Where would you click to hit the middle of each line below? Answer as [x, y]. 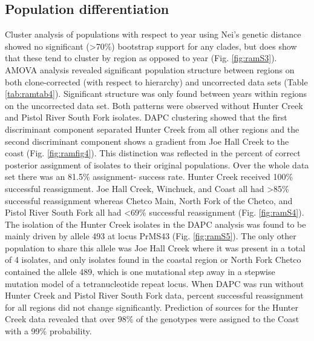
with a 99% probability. [48, 331]
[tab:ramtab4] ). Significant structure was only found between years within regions [156, 94]
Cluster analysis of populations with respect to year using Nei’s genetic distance [153, 34]
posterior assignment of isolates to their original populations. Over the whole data [157, 164]
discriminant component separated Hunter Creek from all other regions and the [152, 129]
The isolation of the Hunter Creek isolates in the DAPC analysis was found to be [155, 224]
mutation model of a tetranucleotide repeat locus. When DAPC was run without [155, 283]
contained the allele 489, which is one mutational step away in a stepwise [140, 272]
